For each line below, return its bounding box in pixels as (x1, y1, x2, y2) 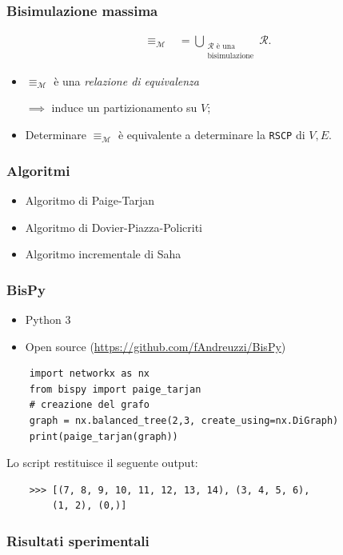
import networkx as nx (29, 368, 150, 380)
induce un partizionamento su (51, 99, 197, 116)
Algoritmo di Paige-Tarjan (25, 191, 155, 208)
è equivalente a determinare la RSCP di (118, 126, 305, 143)
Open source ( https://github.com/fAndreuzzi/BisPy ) (25, 337, 286, 354)
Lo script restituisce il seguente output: (6, 454, 198, 471)
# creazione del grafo (29, 399, 150, 411)
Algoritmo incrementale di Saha (25, 246, 181, 262)
